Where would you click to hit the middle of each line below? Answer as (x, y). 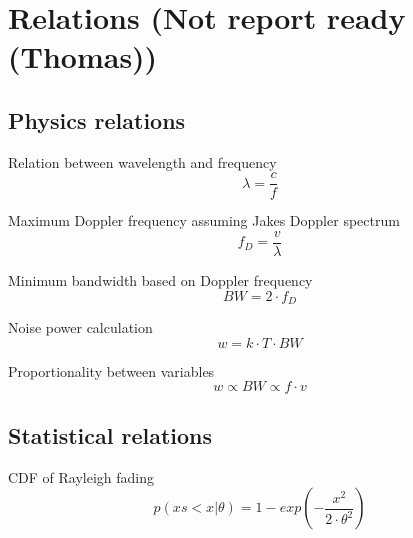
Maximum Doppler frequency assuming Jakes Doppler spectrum (204, 220)
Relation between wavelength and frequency (142, 161)
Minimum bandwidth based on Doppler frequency (160, 280)
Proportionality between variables (111, 370)
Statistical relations (110, 434)
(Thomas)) (83, 56)
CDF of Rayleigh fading (81, 476)
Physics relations (97, 119)
